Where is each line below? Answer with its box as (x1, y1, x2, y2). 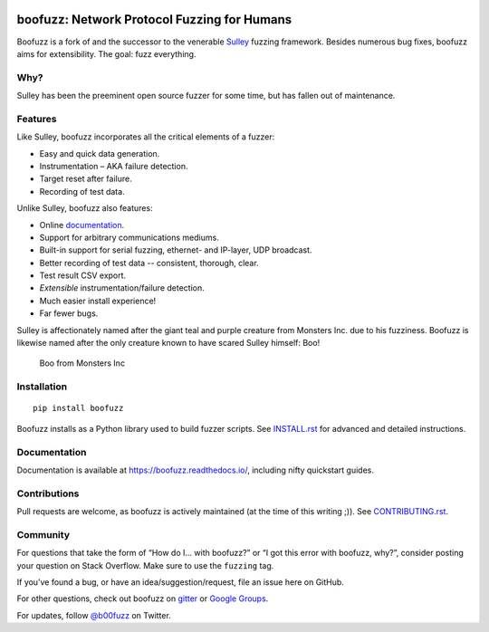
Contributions (16, 487, 80, 500)
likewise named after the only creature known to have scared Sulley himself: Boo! (16, 338, 321, 349)
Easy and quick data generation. (39, 148, 160, 158)
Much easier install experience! (39, 295, 157, 306)
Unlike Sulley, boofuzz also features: (16, 203, 153, 214)
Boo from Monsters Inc (39, 358, 126, 369)
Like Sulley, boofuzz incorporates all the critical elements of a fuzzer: (16, 131, 275, 142)
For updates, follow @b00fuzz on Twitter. (16, 609, 171, 620)
